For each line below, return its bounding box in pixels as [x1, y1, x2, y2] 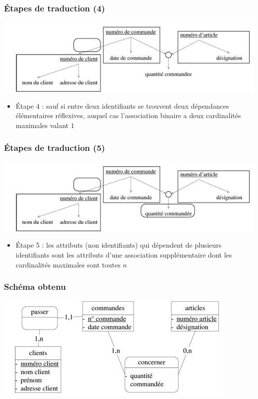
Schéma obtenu [4, 280, 66, 293]
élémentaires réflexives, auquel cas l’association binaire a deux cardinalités [15, 110, 241, 121]
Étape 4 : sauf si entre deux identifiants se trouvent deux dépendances [15, 100, 229, 111]
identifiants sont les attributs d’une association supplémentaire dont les [15, 250, 232, 260]
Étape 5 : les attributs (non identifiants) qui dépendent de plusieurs [15, 240, 222, 250]
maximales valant [15, 120, 69, 131]
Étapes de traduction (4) [4, 1, 105, 14]
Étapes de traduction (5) [4, 141, 105, 153]
